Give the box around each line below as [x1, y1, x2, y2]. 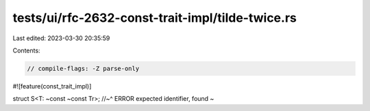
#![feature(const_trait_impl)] [12, 82, 92, 90]
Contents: [12, 46, 40, 54]
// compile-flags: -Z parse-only [27, 65, 140, 72]
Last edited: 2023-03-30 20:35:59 [12, 34, 110, 42]
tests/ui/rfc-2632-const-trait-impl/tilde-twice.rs [12, 10, 297, 25]
